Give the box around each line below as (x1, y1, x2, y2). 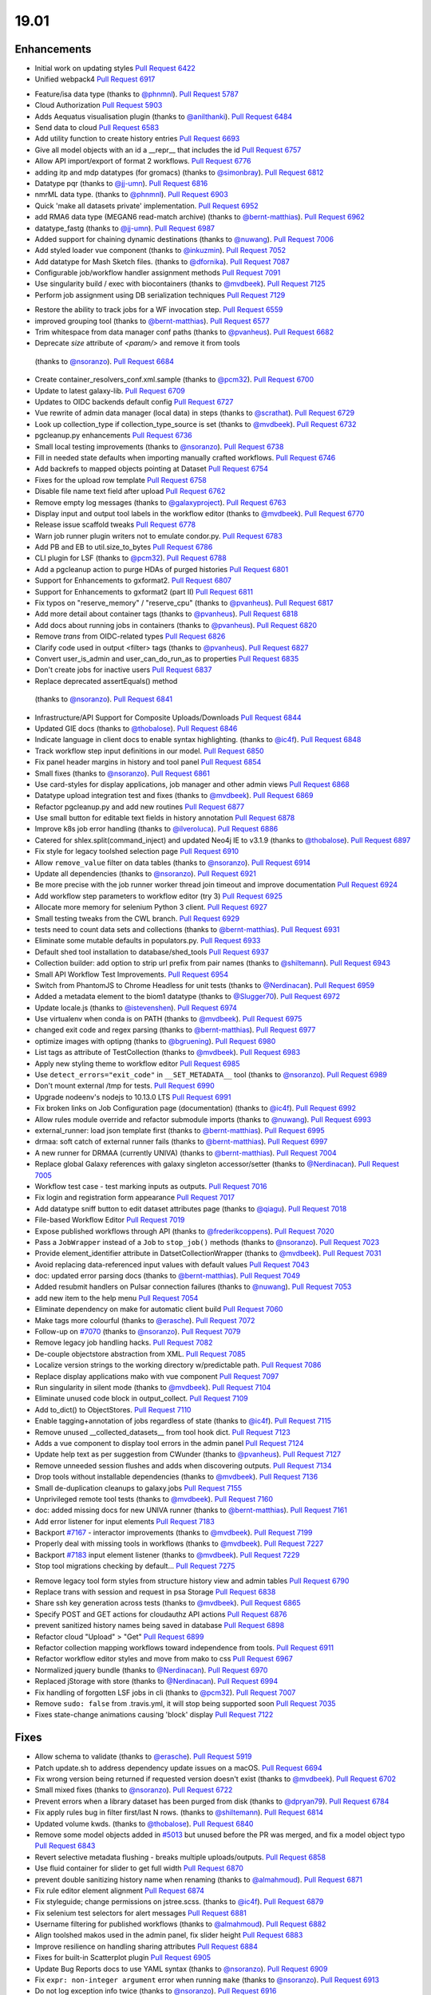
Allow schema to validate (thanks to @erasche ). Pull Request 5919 (34, 1752, 252, 1761)
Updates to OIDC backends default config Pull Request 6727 (34, 397, 234, 406)
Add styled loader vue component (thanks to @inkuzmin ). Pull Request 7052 (34, 246, 287, 255)
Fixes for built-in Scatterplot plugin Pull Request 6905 (34, 1953, 212, 1962)
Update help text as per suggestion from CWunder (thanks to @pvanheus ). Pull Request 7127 (34, 1449, 342, 1460)
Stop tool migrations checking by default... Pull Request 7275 (34, 1561, 235, 1571)
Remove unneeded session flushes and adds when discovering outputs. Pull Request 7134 (34, 1460, 332, 1470)
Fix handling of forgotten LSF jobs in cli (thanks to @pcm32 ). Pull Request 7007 (34, 1688, 296, 1697)
